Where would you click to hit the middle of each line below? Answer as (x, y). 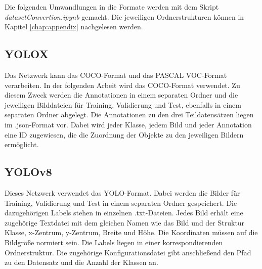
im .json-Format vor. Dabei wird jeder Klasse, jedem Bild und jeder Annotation (128, 124)
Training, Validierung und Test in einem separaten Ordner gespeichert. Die (121, 203)
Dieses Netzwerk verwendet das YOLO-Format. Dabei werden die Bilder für (122, 192)
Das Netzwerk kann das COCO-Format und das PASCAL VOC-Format (116, 75)
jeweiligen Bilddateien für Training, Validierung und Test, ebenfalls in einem (123, 104)
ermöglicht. (22, 144)
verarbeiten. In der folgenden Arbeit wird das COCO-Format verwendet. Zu (122, 85)
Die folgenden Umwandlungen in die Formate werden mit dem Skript (112, 7)
